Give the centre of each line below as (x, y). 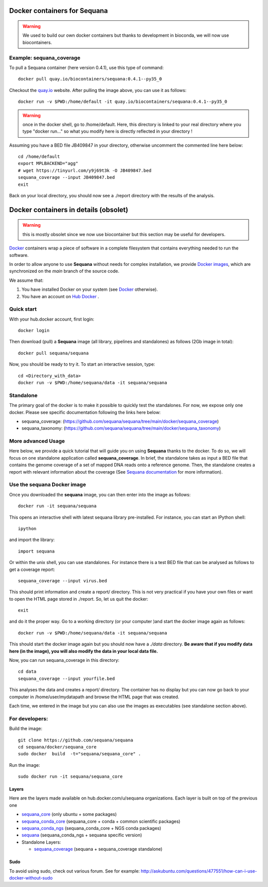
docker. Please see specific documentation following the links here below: (85, 412)
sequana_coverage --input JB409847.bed (67, 177)
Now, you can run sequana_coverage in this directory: (64, 660)
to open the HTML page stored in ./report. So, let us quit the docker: (79, 599)
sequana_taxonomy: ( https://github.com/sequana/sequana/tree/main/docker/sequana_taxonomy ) (121, 428)
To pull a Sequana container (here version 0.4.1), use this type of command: (86, 68)
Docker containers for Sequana (59, 11)
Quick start (23, 309)
